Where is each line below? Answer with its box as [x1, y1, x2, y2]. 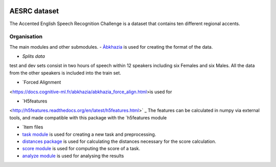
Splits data [22, 53, 45, 59]
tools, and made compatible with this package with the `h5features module [9, 114, 167, 120]
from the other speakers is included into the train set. [9, 70, 121, 76]
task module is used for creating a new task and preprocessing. [22, 131, 156, 137]
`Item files [22, 124, 43, 130]
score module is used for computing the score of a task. [22, 145, 141, 152]
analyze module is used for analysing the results [22, 153, 124, 159]
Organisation [9, 33, 43, 40]
